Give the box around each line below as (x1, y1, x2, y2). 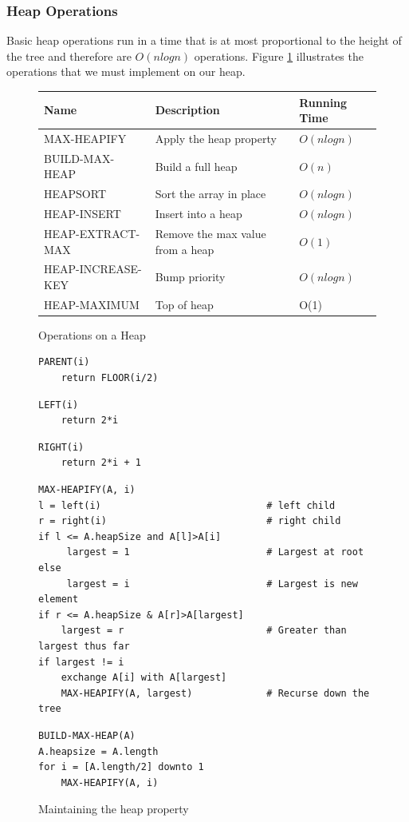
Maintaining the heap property (38, 800, 189, 817)
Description (155, 101, 220, 118)
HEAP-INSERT (44, 205, 121, 222)
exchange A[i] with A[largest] (61, 672, 227, 684)
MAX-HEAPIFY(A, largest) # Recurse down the (61, 687, 370, 699)
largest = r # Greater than (61, 625, 347, 637)
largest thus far (38, 640, 130, 652)
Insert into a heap (155, 205, 242, 222)
